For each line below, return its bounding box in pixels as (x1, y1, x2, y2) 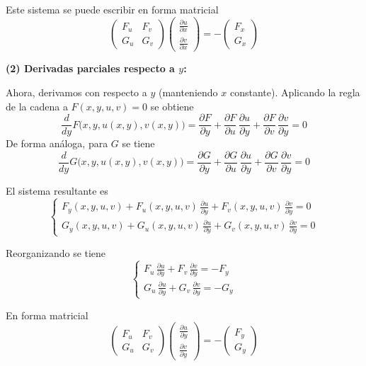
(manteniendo (158, 84, 218, 99)
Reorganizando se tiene (6, 245, 106, 260)
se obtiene (150, 98, 194, 113)
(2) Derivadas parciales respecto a (6, 61, 175, 76)
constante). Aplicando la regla (229, 84, 360, 99)
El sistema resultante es (6, 183, 108, 198)
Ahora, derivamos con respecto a (6, 84, 147, 99)
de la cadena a (6, 98, 68, 113)
